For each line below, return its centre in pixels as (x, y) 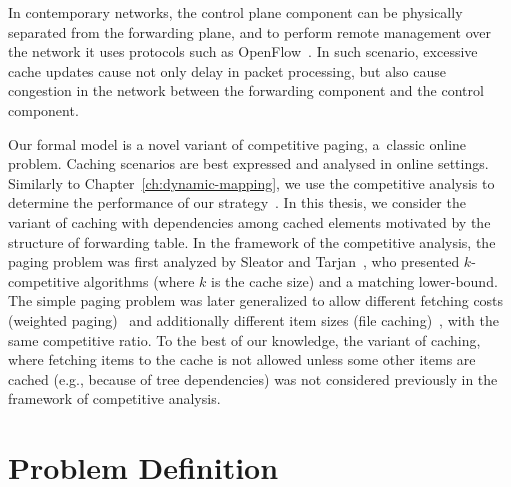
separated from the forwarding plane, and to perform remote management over (249, 31)
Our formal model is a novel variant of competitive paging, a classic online (237, 143)
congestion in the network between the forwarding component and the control (246, 90)
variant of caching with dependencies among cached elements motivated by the (249, 221)
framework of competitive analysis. (114, 398)
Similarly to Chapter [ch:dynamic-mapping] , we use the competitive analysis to (251, 182)
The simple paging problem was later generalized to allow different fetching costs (256, 300)
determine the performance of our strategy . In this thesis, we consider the (237, 202)
